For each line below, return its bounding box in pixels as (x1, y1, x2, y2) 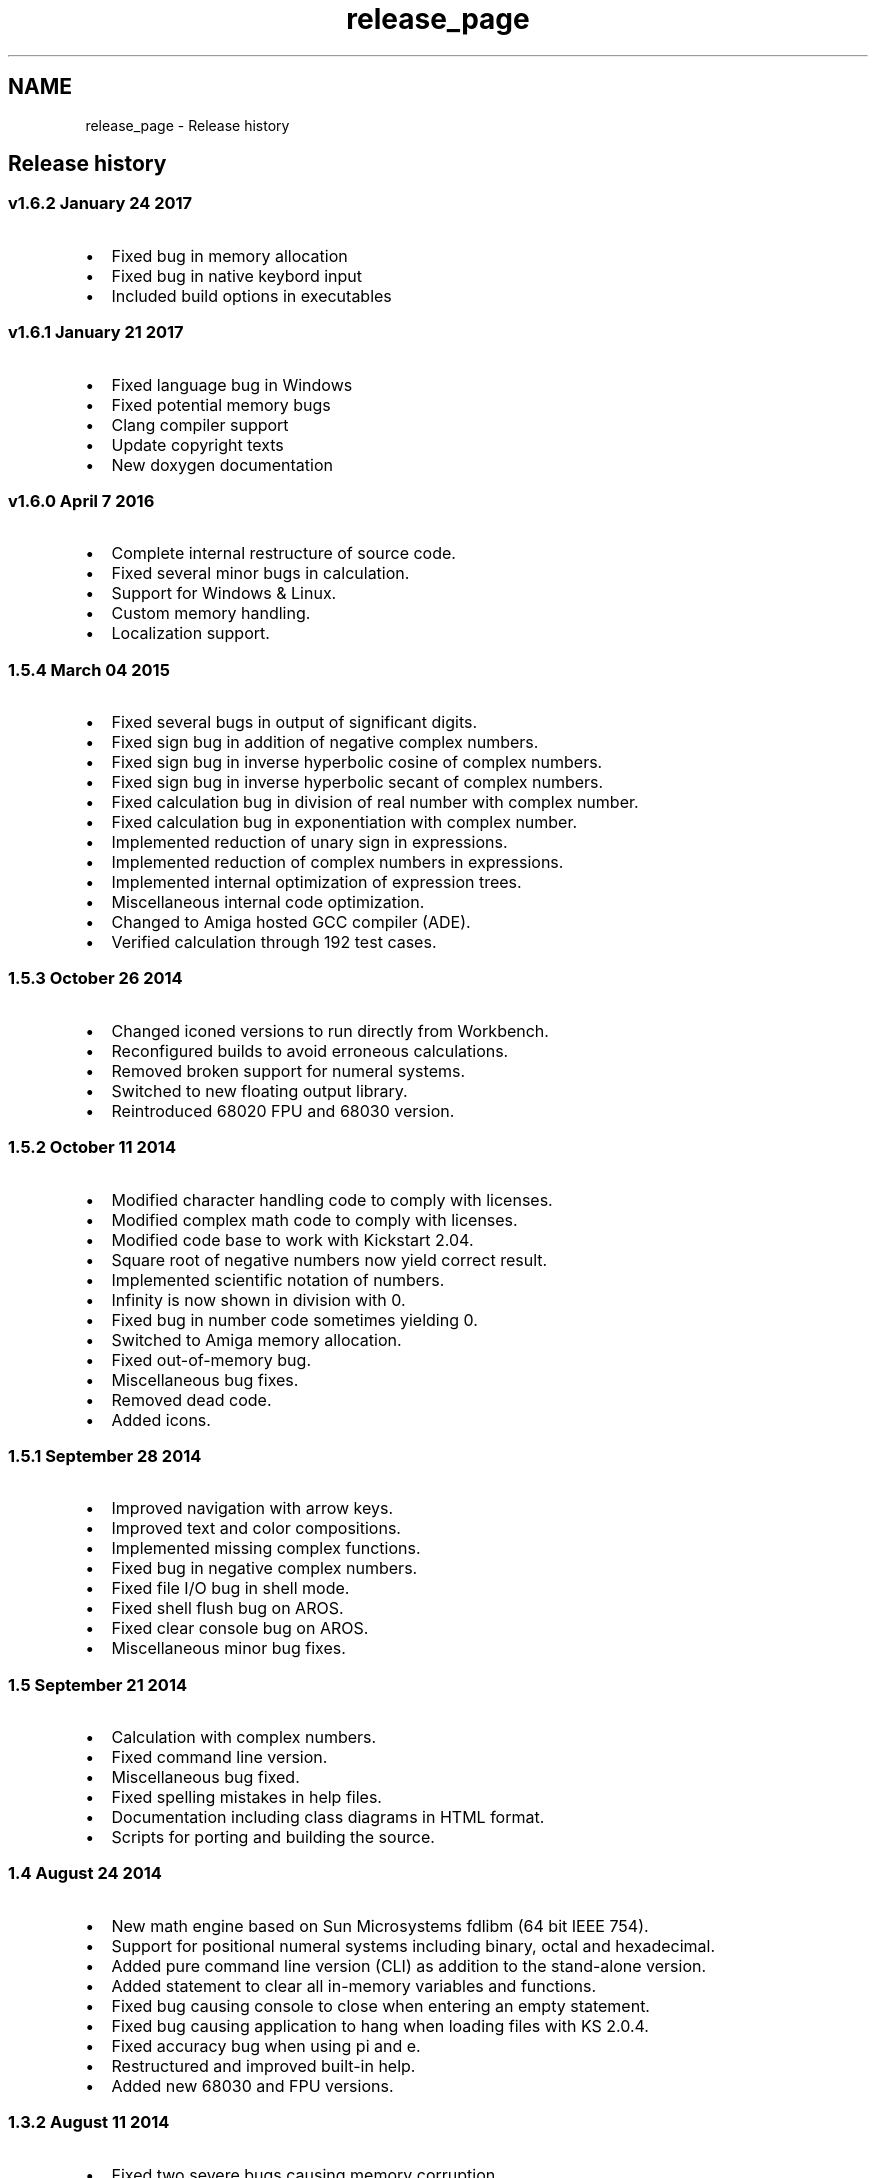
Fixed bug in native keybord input (111, 265, 363, 286)
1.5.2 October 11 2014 (8, 1137, 176, 1158)
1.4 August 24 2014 (8, 1863, 162, 1884)
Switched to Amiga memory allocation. (111, 1329, 402, 1350)
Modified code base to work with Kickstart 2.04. (111, 1229, 474, 1250)
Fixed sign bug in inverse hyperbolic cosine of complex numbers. (111, 752, 603, 773)
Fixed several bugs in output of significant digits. (111, 712, 478, 733)
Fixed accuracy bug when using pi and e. (111, 2035, 421, 2056)
